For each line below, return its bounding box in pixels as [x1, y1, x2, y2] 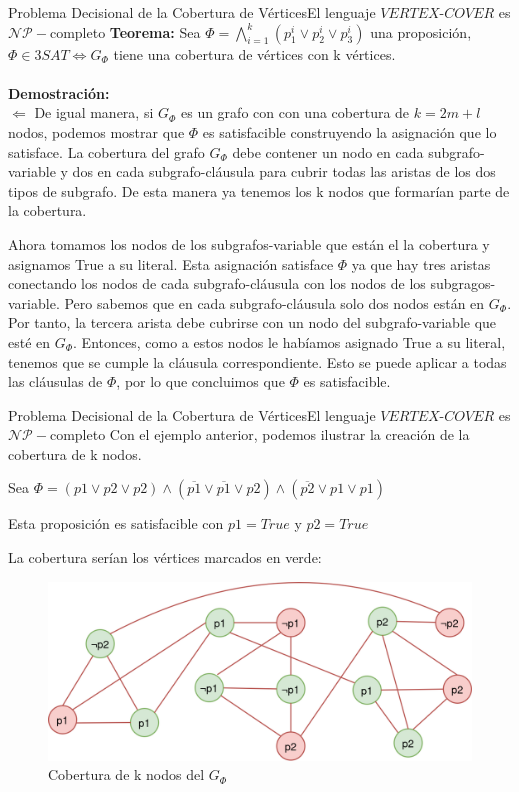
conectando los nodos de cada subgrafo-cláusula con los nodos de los [8, 273, 426, 294]
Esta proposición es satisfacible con [8, 513, 224, 534]
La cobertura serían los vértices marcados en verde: [8, 547, 322, 568]
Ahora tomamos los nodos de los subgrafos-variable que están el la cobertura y [8, 233, 490, 254]
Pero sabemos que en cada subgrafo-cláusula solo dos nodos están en [64, 292, 485, 313]
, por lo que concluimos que [116, 371, 285, 392]
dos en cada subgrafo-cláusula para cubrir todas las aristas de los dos [72, 161, 496, 182]
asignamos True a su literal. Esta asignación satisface [8, 253, 334, 274]
